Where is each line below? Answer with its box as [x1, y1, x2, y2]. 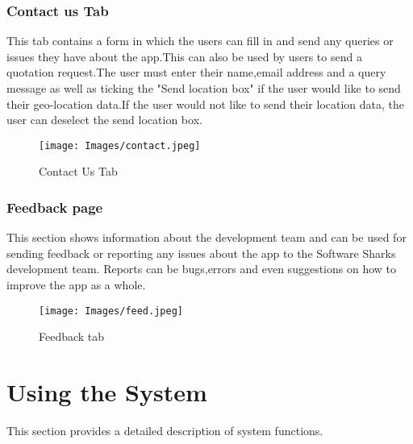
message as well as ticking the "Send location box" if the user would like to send [6, 80, 401, 96]
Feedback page [6, 197, 103, 217]
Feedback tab [39, 328, 105, 345]
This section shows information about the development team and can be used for [6, 229, 407, 246]
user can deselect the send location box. [6, 111, 202, 128]
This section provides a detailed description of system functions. [6, 422, 323, 438]
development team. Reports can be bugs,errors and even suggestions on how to [6, 260, 396, 277]
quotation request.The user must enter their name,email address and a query [6, 64, 386, 81]
